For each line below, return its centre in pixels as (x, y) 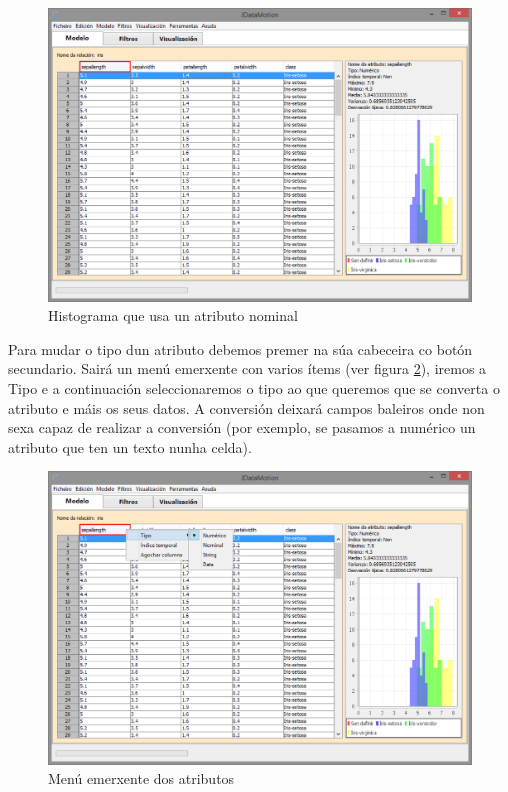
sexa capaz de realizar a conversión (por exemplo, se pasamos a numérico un (242, 427)
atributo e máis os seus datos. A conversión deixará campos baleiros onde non (246, 407)
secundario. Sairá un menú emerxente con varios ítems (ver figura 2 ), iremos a (247, 368)
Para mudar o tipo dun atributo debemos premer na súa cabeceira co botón (240, 348)
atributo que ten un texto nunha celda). (130, 446)
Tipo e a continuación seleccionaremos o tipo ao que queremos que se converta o (254, 387)
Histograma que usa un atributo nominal (173, 315)
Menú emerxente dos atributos (141, 778)
